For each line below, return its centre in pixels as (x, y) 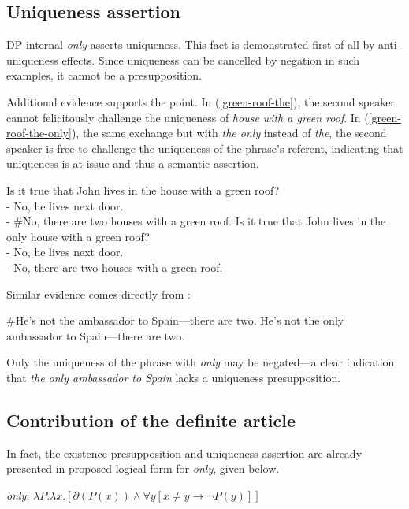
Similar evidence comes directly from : (99, 294)
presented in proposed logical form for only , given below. (143, 468)
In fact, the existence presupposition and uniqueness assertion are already (184, 453)
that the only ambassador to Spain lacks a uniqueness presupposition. (174, 377)
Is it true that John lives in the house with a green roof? (143, 189)
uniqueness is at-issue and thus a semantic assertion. (133, 163)
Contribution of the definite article (151, 420)
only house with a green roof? (78, 236)
